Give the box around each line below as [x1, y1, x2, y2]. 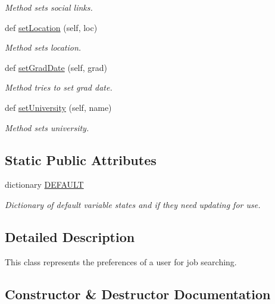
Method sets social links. [5, 1, 93, 13]
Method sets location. [5, 41, 82, 54]
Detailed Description [5, 227, 135, 246]
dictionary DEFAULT [5, 178, 84, 191]
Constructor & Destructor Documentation [5, 284, 271, 303]
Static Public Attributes [5, 150, 157, 169]
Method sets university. [5, 121, 89, 134]
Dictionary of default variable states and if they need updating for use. [5, 198, 261, 210]
